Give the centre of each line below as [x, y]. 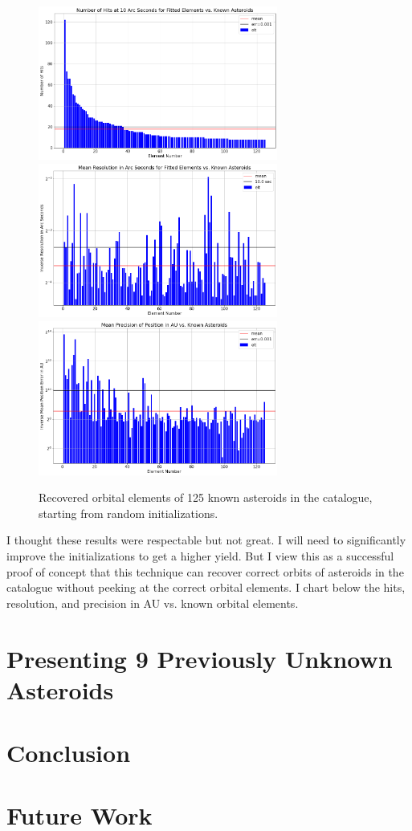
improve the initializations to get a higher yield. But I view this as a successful [200, 555]
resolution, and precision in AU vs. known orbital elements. [153, 603]
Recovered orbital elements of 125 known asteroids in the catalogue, [206, 497]
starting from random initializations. [128, 513]
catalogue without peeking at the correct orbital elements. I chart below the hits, [206, 587]
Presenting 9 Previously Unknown [200, 658]
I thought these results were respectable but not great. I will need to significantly [206, 540]
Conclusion [69, 753]
